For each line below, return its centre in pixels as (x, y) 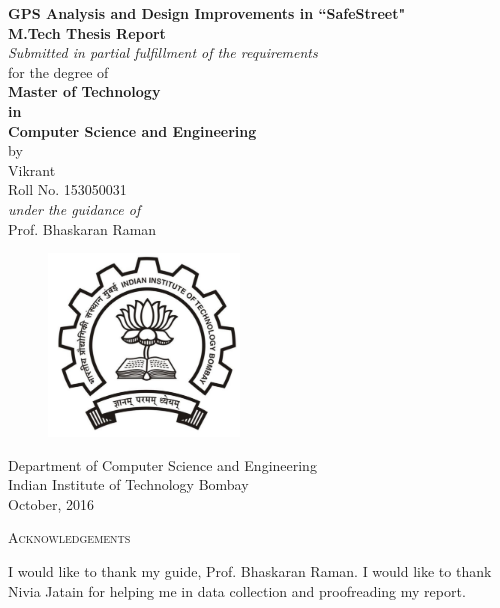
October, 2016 (51, 503)
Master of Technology (84, 91)
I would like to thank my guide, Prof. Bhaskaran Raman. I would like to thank (250, 571)
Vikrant (32, 169)
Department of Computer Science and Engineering (162, 464)
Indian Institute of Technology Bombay (128, 484)
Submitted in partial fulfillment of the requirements (163, 52)
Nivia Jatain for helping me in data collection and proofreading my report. (237, 590)
